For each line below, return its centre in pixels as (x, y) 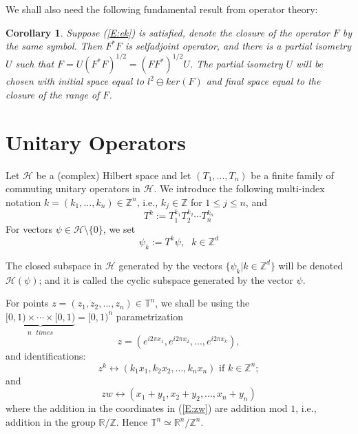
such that (35, 64)
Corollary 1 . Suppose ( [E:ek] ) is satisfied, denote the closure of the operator (168, 32)
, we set (119, 228)
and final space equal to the (263, 81)
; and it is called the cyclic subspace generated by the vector (166, 279)
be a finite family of (292, 175)
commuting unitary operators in (73, 188)
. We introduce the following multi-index (239, 188)
